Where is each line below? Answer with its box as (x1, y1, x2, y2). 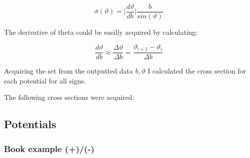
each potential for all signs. (4, 75, 86, 85)
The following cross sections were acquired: (4, 92, 134, 102)
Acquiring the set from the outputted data (4, 66, 133, 76)
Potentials (4, 116, 57, 132)
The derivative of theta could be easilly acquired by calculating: (4, 27, 198, 37)
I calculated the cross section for (147, 66, 246, 76)
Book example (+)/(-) (4, 142, 95, 155)
